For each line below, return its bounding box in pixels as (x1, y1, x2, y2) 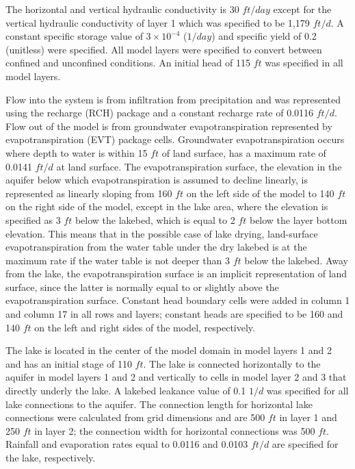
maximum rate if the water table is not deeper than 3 (5, 253, 231, 267)
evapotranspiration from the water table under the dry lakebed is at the (5, 240, 307, 254)
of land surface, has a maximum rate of (161, 145, 326, 160)
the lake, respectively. (5, 451, 96, 464)
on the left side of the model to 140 (186, 186, 334, 200)
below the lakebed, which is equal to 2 (75, 212, 235, 227)
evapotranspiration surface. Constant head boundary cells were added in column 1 (5, 293, 350, 307)
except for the (273, 2, 332, 16)
